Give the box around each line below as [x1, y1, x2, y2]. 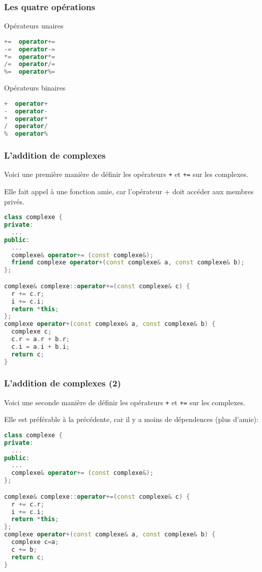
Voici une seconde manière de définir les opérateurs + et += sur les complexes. [4, 397, 245, 407]
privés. [4, 196, 24, 206]
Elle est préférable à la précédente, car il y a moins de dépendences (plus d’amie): [4, 414, 258, 425]
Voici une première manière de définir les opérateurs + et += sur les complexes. [4, 169, 249, 179]
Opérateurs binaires [4, 82, 66, 93]
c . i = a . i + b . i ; [11, 343, 70, 350]
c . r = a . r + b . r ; [11, 336, 70, 343]
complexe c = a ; [11, 538, 59, 546]
